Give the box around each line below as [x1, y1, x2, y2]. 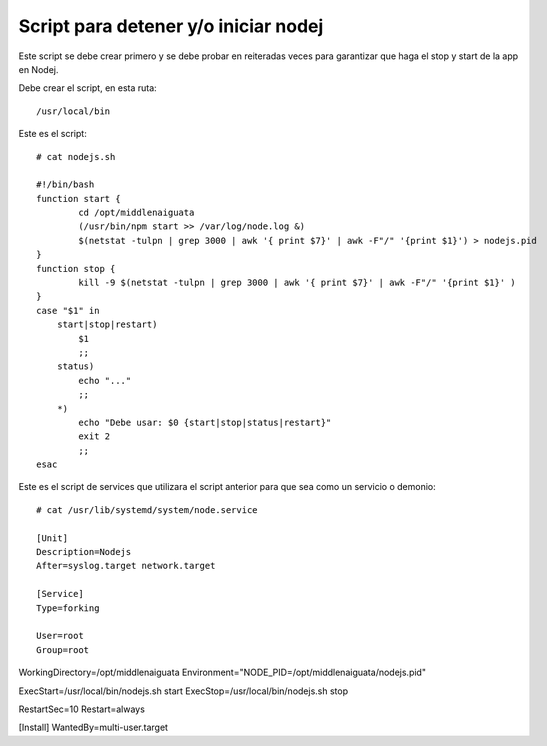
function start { [36, 193, 121, 204]
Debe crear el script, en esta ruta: [18, 82, 157, 94]
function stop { [36, 263, 116, 274]
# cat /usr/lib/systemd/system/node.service [36, 504, 259, 515]
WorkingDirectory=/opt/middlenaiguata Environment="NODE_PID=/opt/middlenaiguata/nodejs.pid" [18, 666, 427, 679]
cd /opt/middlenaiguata [78, 207, 195, 219]
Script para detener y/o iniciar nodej [18, 15, 324, 37]
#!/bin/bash [36, 179, 95, 190]
